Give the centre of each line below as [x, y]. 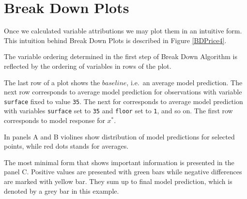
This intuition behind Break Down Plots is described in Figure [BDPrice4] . [115, 40]
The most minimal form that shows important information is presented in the [119, 162]
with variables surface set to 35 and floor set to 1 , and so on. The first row [118, 111]
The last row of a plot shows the [52, 82]
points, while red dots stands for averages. [66, 146]
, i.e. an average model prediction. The [185, 82]
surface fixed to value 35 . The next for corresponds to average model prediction [123, 101]
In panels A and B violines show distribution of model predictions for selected [119, 136]
